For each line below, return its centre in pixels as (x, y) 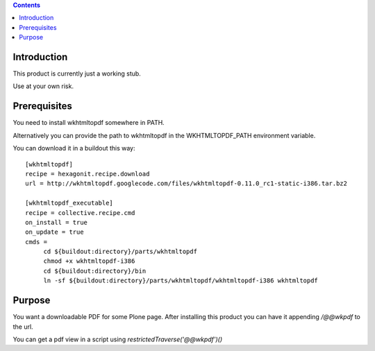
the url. (23, 327)
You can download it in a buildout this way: (74, 148)
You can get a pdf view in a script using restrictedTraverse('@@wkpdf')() (118, 339)
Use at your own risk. (43, 86)
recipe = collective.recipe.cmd (80, 213)
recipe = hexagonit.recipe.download (87, 174)
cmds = (36, 242)
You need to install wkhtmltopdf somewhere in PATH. (89, 123)
